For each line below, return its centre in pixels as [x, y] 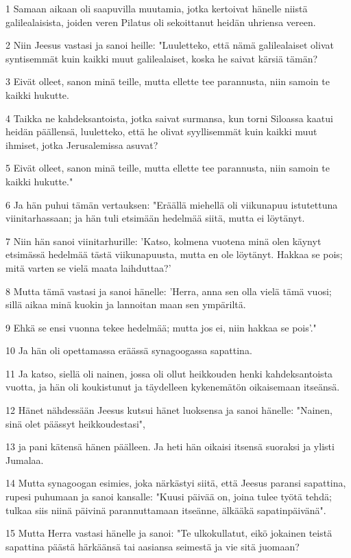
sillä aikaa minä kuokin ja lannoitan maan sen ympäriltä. [126, 304]
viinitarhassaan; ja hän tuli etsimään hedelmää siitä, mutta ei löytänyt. [155, 218]
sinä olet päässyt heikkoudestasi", [75, 423]
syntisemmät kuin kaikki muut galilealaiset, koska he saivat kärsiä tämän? [162, 58]
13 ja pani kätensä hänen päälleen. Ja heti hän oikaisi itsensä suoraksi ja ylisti [170, 446]
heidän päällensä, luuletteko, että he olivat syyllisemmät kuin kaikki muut [161, 131]
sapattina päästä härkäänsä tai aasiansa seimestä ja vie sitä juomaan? [153, 546]
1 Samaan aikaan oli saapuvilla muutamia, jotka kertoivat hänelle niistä [157, 8]
